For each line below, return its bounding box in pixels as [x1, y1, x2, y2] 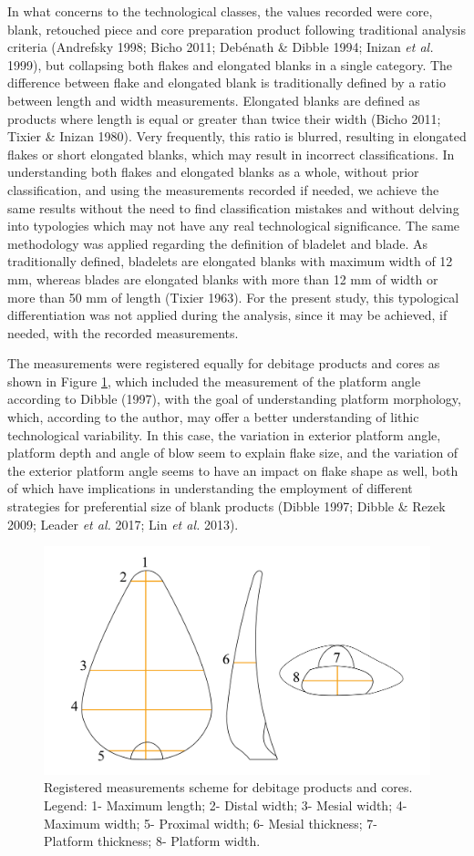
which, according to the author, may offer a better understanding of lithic [7, 407, 419, 427]
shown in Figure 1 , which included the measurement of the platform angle [7, 371, 421, 390]
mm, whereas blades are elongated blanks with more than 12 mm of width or [7, 269, 438, 288]
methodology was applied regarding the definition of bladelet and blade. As [7, 233, 428, 253]
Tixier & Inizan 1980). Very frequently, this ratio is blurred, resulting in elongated [7, 127, 467, 146]
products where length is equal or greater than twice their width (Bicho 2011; [7, 108, 441, 128]
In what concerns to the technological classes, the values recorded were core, [7, 2, 433, 20]
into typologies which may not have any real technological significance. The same [7, 216, 460, 235]
